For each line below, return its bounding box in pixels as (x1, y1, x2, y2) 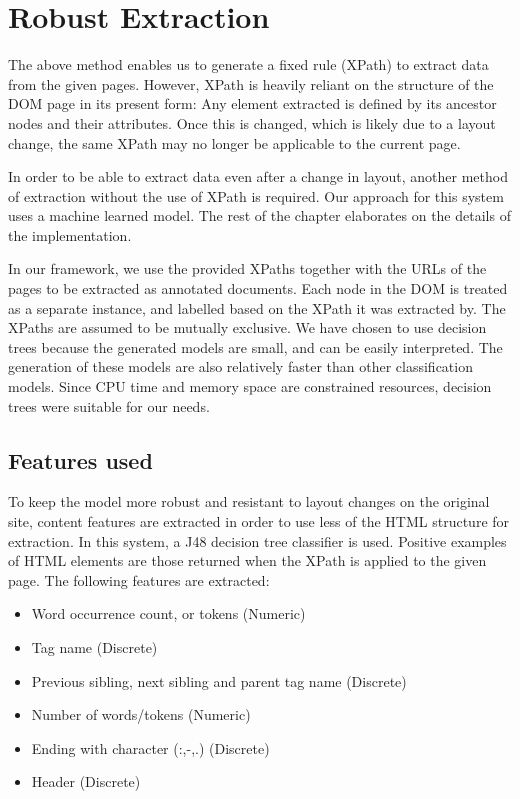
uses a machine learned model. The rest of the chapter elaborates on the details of (8, 205, 511, 226)
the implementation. (8, 224, 132, 245)
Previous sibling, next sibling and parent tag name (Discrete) (31, 670, 407, 691)
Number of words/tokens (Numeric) (31, 704, 251, 725)
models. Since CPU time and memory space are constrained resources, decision (8, 376, 492, 397)
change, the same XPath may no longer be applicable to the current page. (8, 132, 461, 153)
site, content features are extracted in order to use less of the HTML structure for (8, 511, 510, 532)
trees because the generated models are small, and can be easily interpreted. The (8, 336, 503, 357)
